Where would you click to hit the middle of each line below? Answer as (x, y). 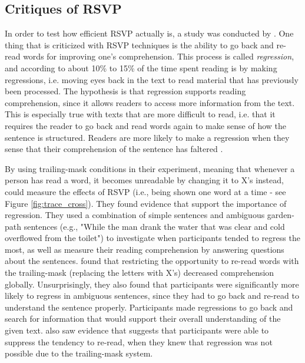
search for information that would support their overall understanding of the (143, 319)
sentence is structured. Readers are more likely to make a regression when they (147, 137)
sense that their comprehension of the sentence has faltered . (114, 149)
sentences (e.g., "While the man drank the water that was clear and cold (154, 226)
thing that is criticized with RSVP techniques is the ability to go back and (139, 44)
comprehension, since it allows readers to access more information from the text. (150, 102)
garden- (281, 215)
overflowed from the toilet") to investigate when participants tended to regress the (152, 238)
